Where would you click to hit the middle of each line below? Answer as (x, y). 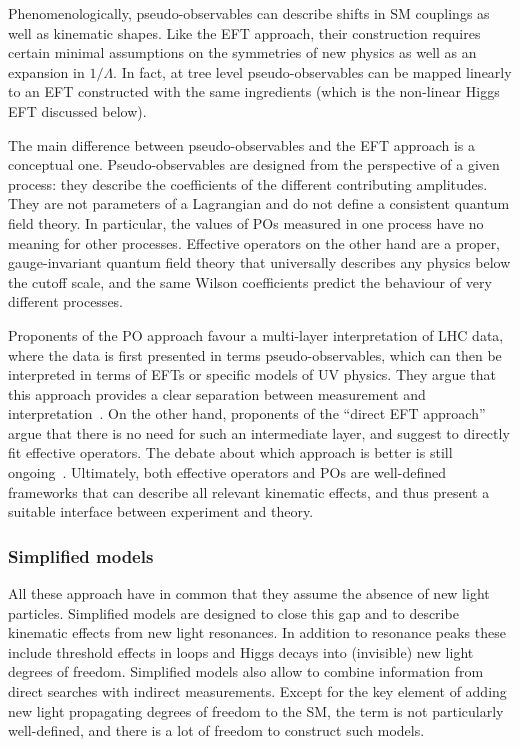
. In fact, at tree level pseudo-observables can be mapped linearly (312, 71)
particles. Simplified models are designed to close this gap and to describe (233, 612)
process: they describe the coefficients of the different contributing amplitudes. (248, 183)
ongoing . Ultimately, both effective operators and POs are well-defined (227, 472)
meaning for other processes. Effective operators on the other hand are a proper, (254, 242)
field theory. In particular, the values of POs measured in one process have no (246, 222)
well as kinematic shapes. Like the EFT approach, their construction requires (244, 32)
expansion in (46, 71)
